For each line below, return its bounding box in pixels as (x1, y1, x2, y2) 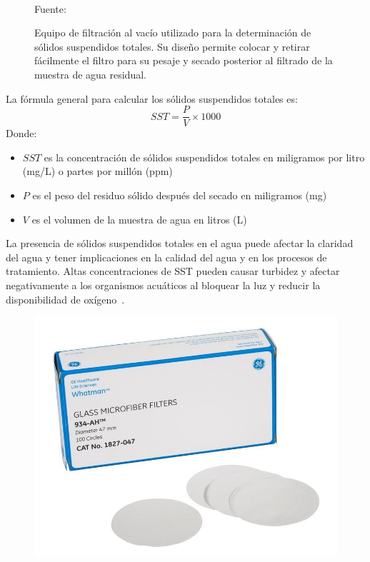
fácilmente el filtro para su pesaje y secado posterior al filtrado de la (34, 53, 333, 68)
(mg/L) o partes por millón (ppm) (22, 164, 173, 179)
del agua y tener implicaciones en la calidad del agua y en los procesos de (6, 249, 327, 264)
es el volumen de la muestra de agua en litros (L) (31, 211, 247, 226)
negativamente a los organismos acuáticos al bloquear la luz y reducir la (6, 277, 321, 292)
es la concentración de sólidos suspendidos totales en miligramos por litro (44, 149, 365, 164)
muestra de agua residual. (34, 66, 146, 81)
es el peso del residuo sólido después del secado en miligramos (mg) (32, 188, 327, 202)
